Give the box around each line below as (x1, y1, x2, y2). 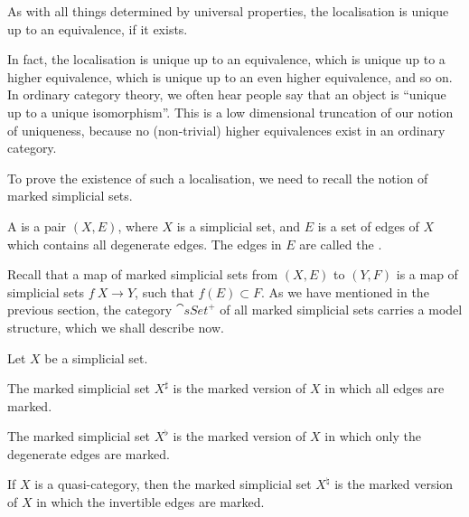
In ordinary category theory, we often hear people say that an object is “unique (7, 85, 446, 104)
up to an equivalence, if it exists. (7, 19, 188, 38)
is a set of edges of (317, 216, 419, 235)
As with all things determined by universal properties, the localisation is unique (7, 2, 449, 20)
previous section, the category (7, 300, 173, 319)
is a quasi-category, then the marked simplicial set (34, 475, 312, 493)
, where (117, 216, 158, 235)
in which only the (324, 427, 421, 446)
